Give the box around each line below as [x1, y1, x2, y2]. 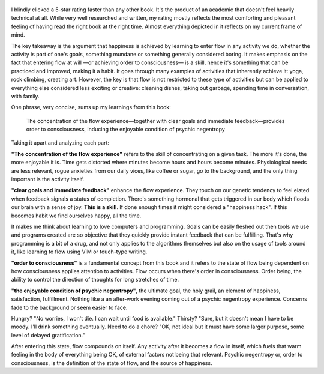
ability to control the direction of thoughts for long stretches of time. [11, 276, 179, 283]
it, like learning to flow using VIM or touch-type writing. [11, 248, 148, 255]
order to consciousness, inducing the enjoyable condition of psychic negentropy [26, 126, 225, 133]
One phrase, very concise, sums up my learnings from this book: [11, 104, 171, 111]
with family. [11, 92, 40, 100]
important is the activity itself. [11, 176, 85, 183]
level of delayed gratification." [11, 331, 85, 339]
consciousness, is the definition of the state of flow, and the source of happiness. [11, 359, 212, 366]
